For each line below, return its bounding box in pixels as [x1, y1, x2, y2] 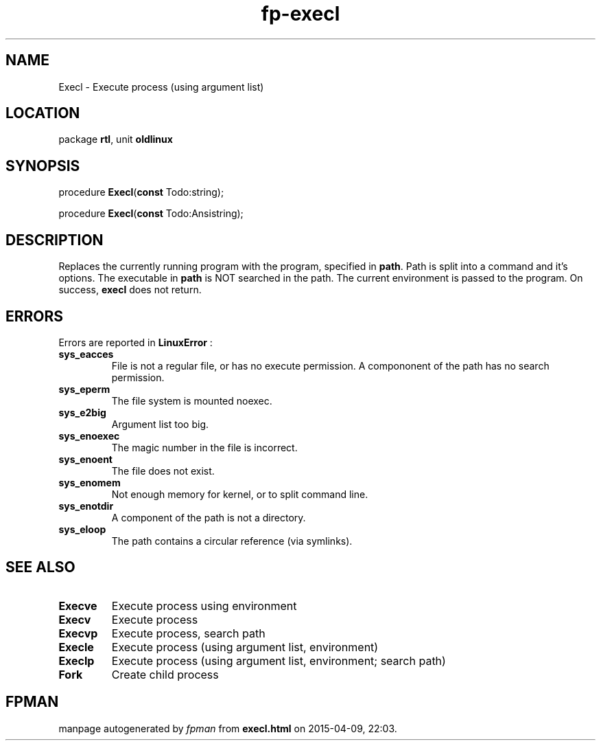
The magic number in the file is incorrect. [111, 441, 298, 453]
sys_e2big [58, 406, 106, 418]
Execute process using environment [111, 598, 297, 613]
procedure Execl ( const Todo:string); [58, 186, 224, 199]
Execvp [58, 626, 98, 640]
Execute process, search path [111, 626, 266, 640]
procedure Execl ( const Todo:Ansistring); [58, 207, 244, 220]
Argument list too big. [111, 418, 209, 430]
